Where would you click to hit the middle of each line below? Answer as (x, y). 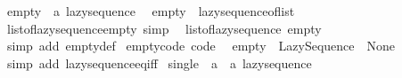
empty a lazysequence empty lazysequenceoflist (151, 11)
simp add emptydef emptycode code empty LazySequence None (201, 46)
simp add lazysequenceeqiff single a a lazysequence (159, 62)
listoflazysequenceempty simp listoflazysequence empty (164, 28)
